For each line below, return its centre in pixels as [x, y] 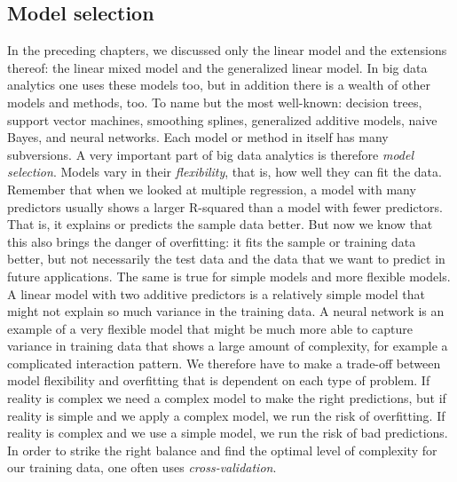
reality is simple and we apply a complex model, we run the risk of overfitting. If [226, 415]
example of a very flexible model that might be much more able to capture [210, 328]
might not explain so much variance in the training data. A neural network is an [226, 311]
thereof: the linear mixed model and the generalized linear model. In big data [217, 67]
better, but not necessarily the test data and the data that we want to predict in [226, 259]
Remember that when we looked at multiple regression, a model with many [212, 189]
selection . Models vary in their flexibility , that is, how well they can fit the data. [225, 172]
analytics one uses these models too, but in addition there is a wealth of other [219, 85]
